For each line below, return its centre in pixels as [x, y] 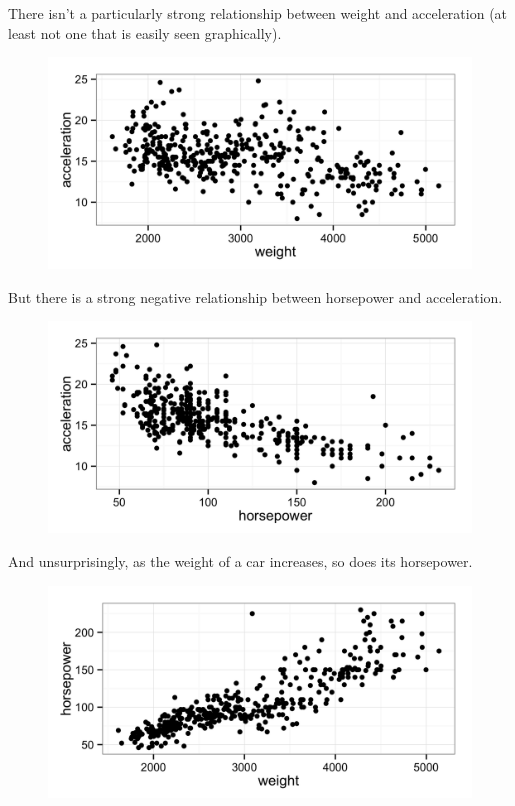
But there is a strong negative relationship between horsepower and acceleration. [255, 296]
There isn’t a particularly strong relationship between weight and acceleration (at [258, 13]
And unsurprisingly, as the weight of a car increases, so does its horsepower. [240, 560]
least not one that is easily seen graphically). [145, 32]
